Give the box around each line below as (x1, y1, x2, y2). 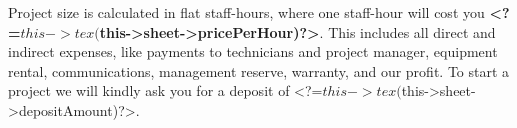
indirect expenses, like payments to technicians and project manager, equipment (8, 41, 498, 62)
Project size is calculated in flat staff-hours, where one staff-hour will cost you (8, 2, 485, 22)
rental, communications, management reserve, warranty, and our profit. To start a (8, 60, 510, 81)
